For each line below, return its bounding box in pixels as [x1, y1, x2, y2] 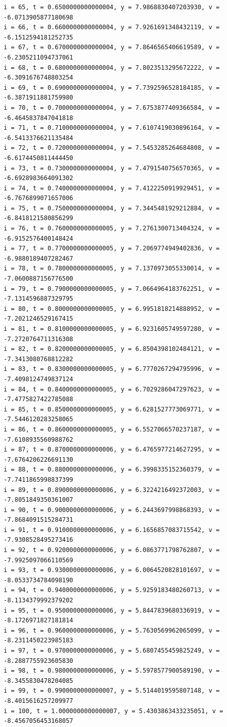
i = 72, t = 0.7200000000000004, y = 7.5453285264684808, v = [4, 144, 220, 152]
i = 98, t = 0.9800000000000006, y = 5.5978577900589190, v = [4, 667, 220, 675]
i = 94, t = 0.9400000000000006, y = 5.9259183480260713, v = [4, 586, 220, 594]
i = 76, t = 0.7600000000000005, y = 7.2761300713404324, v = [4, 225, 220, 232]
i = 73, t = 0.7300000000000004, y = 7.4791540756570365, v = [4, 164, 220, 172]
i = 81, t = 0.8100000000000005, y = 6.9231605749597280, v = [4, 325, 220, 332]
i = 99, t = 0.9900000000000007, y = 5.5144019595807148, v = [4, 687, 220, 695]
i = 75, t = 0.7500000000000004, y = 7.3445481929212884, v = [4, 204, 220, 212]
